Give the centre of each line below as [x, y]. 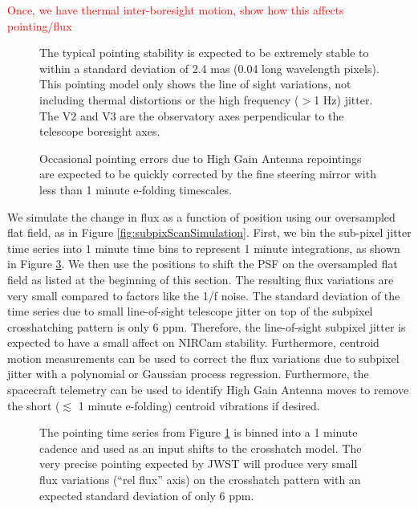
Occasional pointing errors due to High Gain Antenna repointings [201, 158]
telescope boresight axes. [100, 131]
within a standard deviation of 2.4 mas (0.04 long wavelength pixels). [209, 68]
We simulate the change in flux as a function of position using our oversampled [201, 216]
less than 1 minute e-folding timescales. [136, 189]
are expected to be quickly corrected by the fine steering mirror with [208, 174]
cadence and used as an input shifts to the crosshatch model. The [201, 448]
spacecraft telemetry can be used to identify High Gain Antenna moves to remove [208, 390]
